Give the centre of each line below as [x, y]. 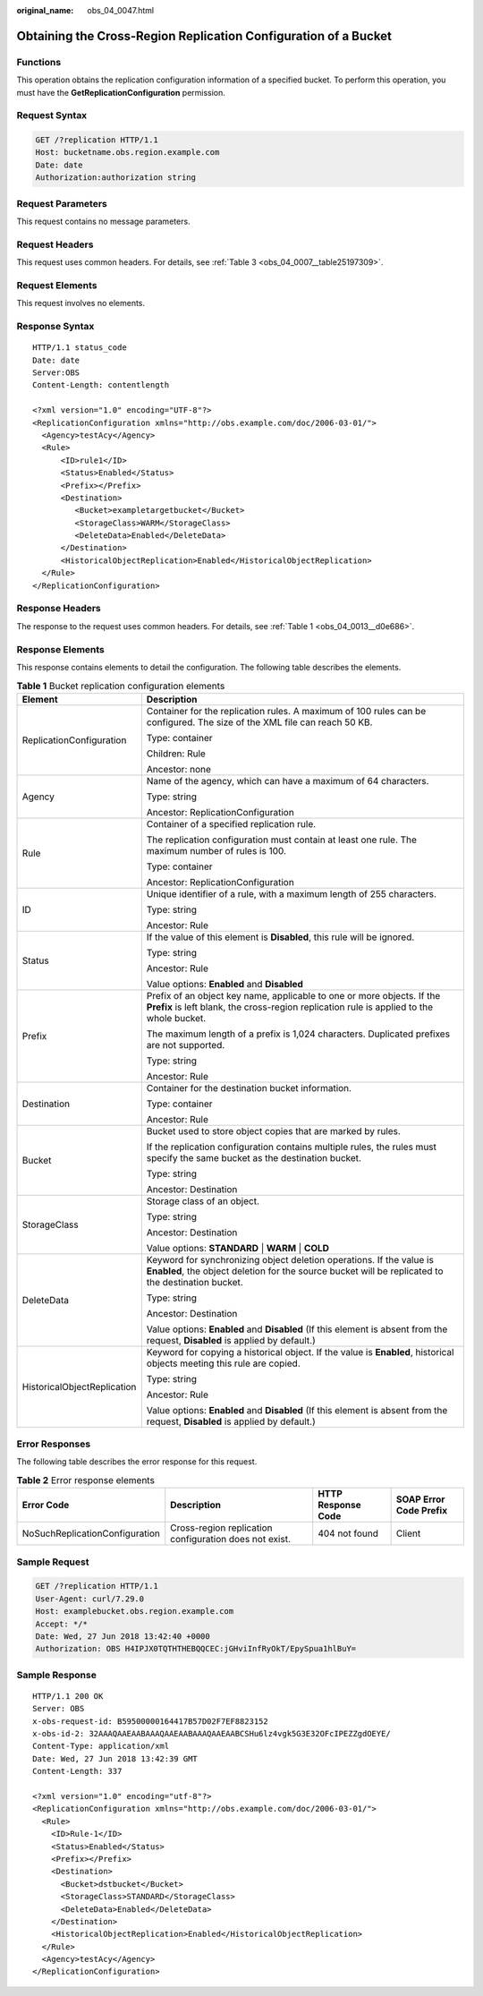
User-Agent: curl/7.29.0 [90, 1599]
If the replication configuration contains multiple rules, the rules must [292, 1147]
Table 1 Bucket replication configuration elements [121, 686]
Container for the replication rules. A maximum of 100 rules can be [286, 711]
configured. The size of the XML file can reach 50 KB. [259, 722]
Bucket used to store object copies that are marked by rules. [274, 1130]
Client [408, 1533]
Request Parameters [62, 203]
